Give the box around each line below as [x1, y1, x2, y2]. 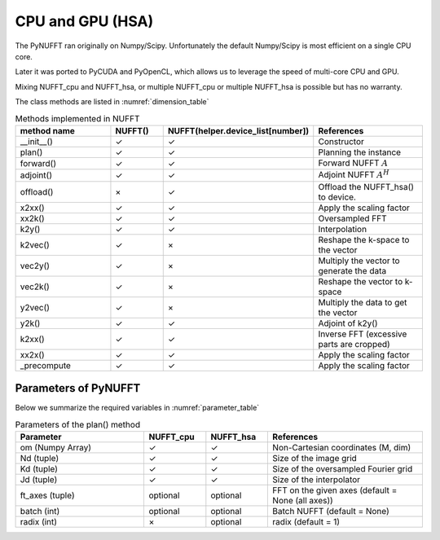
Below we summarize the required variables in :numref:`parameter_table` [15, 403, 260, 413]
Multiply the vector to [318, 255, 400, 266]
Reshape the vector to [318, 275, 403, 287]
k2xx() [20, 333, 45, 345]
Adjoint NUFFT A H [318, 168, 390, 181]
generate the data [318, 265, 387, 276]
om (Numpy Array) [20, 441, 92, 453]
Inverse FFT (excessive [318, 328, 407, 340]
